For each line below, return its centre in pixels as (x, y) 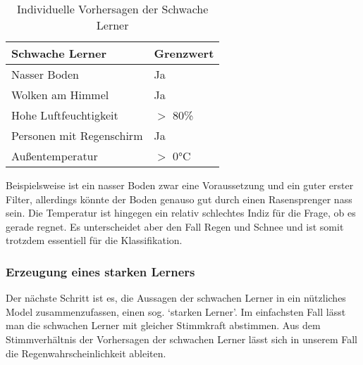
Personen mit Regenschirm (77, 135)
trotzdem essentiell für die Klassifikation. (94, 240)
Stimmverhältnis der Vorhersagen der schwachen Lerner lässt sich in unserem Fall (181, 339)
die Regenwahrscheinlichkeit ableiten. (86, 353)
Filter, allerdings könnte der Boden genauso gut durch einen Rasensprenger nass (179, 199)
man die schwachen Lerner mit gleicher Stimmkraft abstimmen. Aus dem (163, 325)
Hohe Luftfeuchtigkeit (65, 115)
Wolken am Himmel (60, 95)
